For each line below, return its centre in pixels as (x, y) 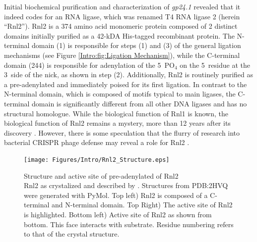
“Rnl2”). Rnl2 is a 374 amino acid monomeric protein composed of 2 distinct (121, 26)
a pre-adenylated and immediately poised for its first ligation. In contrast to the (126, 84)
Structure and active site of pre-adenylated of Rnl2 (101, 175)
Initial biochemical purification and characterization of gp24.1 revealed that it (122, 6)
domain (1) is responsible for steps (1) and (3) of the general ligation (136, 45)
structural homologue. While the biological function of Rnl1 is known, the (116, 113)
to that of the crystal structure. (72, 234)
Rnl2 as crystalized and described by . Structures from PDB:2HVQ (126, 185)
